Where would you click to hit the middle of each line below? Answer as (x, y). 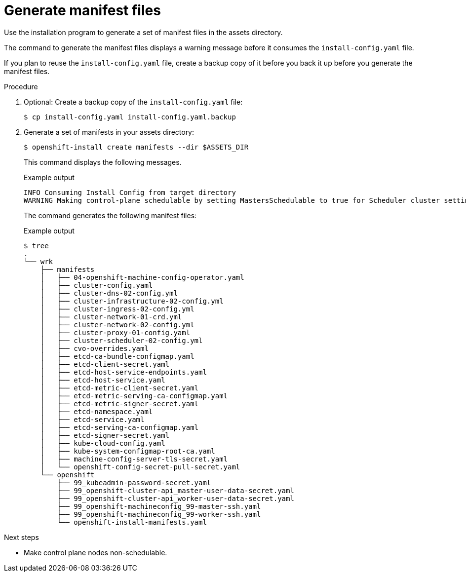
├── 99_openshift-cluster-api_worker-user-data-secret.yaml (175, 498)
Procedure (21, 86)
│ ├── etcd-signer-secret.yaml (105, 435)
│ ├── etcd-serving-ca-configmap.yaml (119, 427)
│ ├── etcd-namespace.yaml (97, 411)
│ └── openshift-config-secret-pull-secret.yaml (140, 467)
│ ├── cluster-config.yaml (97, 285)
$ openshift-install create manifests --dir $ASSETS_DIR (136, 147)
